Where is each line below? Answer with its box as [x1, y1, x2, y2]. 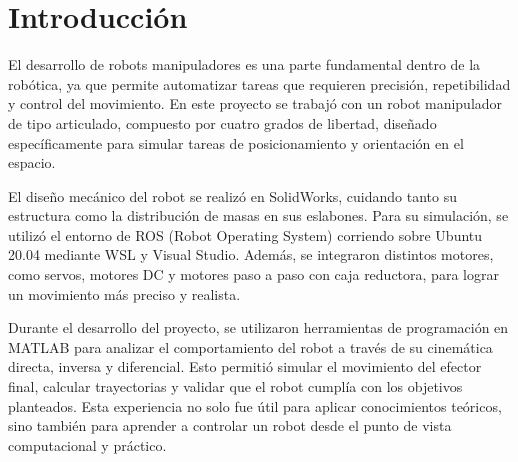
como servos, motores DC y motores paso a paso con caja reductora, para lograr [8, 264, 499, 285]
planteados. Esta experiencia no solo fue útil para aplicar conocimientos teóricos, [8, 395, 502, 416]
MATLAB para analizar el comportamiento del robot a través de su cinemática [8, 336, 493, 357]
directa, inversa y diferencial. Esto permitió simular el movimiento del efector [8, 356, 482, 377]
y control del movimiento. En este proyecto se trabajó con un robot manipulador [8, 93, 503, 114]
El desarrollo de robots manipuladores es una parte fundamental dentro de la [8, 54, 481, 75]
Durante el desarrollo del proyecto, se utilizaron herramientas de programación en [8, 317, 509, 338]
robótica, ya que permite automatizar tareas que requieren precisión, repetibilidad [8, 73, 511, 94]
